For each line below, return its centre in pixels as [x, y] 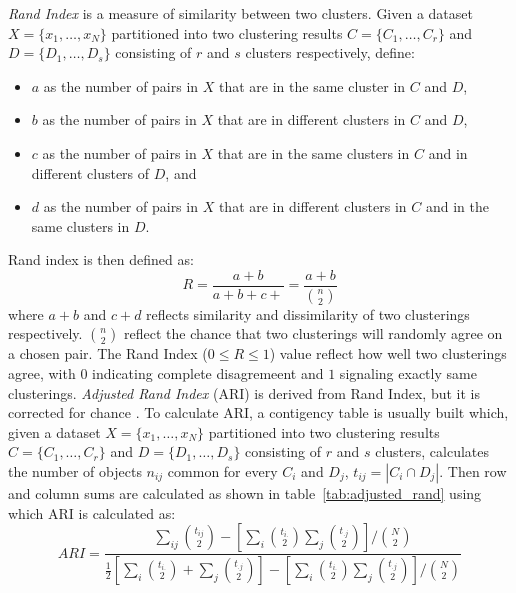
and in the [457, 206]
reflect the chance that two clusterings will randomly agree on [313, 333]
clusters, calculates [432, 451]
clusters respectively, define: [330, 52]
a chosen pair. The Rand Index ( [108, 353]
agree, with [42, 373]
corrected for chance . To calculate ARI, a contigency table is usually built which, [258, 412]
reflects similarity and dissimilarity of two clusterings [308, 313]
